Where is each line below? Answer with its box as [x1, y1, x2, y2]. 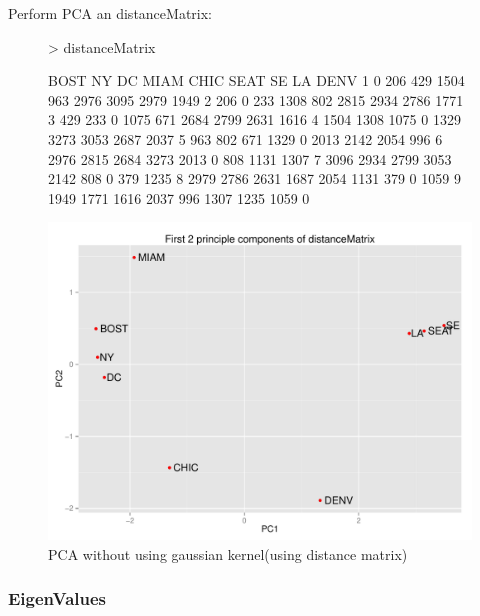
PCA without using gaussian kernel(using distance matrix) [48, 543, 408, 564]
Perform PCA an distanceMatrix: [8, 3, 212, 23]
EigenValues [8, 586, 107, 611]
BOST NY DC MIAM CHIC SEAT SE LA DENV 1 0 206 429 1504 [48, 70, 465, 91]
